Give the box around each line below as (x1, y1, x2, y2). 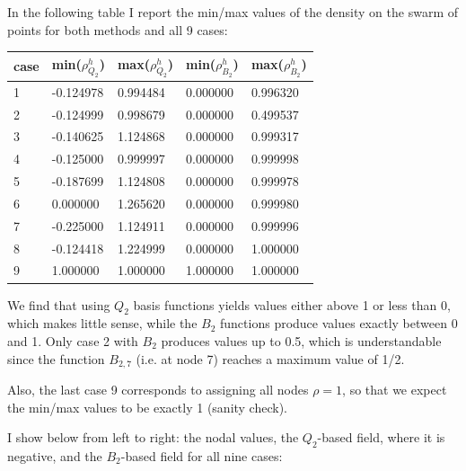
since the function (7, 349, 105, 368)
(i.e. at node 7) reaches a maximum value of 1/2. (136, 349, 405, 368)
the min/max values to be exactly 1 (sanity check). (7, 397, 288, 416)
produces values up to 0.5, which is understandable (161, 331, 442, 350)
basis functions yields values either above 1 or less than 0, (133, 295, 451, 314)
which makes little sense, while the (7, 314, 198, 333)
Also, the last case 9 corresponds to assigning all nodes (7, 379, 309, 398)
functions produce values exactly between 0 (220, 314, 458, 333)
